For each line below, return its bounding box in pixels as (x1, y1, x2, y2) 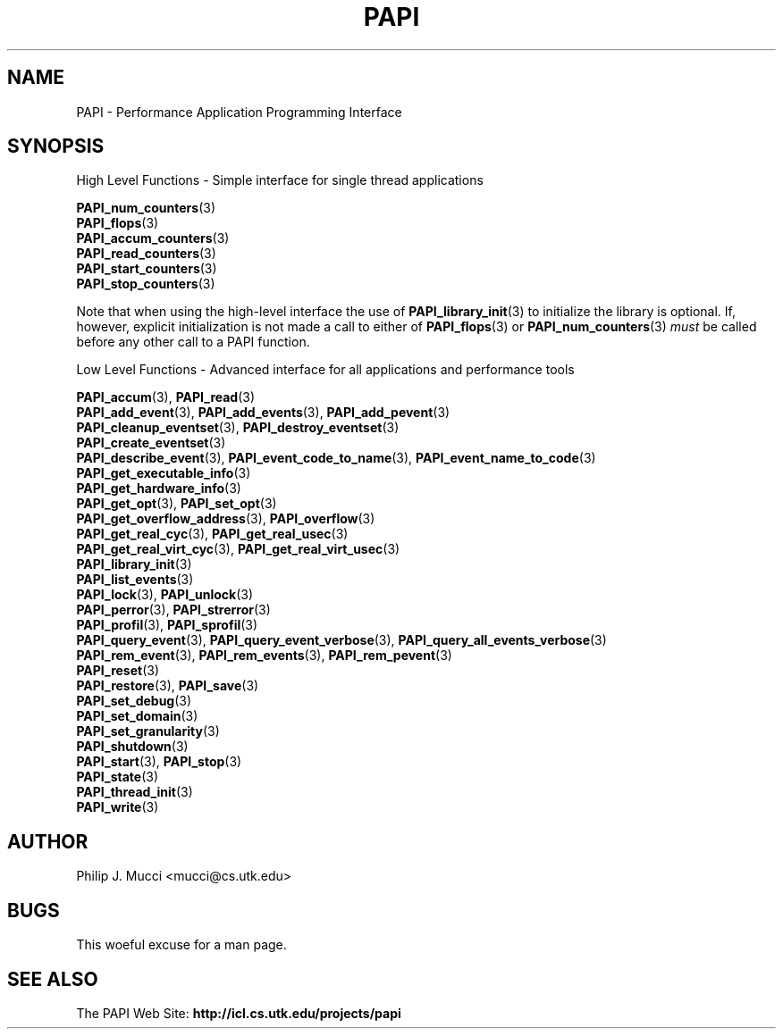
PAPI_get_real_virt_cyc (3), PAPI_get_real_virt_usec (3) (76, 541, 400, 557)
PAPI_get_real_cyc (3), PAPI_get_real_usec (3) (76, 526, 349, 542)
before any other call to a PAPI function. (76, 334, 310, 350)
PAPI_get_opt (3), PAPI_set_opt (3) (76, 496, 277, 512)
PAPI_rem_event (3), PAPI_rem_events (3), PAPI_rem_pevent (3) (76, 647, 452, 664)
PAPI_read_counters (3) (76, 246, 216, 262)
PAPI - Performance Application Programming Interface (76, 104, 402, 120)
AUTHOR (7, 830, 88, 853)
